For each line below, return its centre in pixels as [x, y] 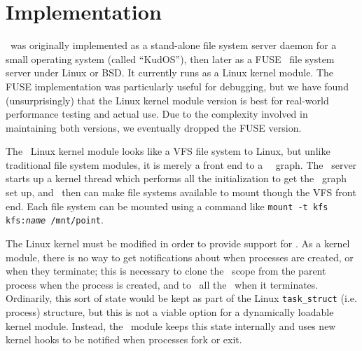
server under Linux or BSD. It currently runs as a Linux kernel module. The [170, 73]
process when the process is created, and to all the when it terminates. [162, 284]
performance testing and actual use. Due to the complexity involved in [157, 114]
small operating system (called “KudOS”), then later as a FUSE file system [170, 58]
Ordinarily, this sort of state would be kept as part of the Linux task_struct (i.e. [181, 298]
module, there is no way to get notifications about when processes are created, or [180, 257]
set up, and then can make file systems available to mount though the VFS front [181, 192]
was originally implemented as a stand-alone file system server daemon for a [173, 45]
